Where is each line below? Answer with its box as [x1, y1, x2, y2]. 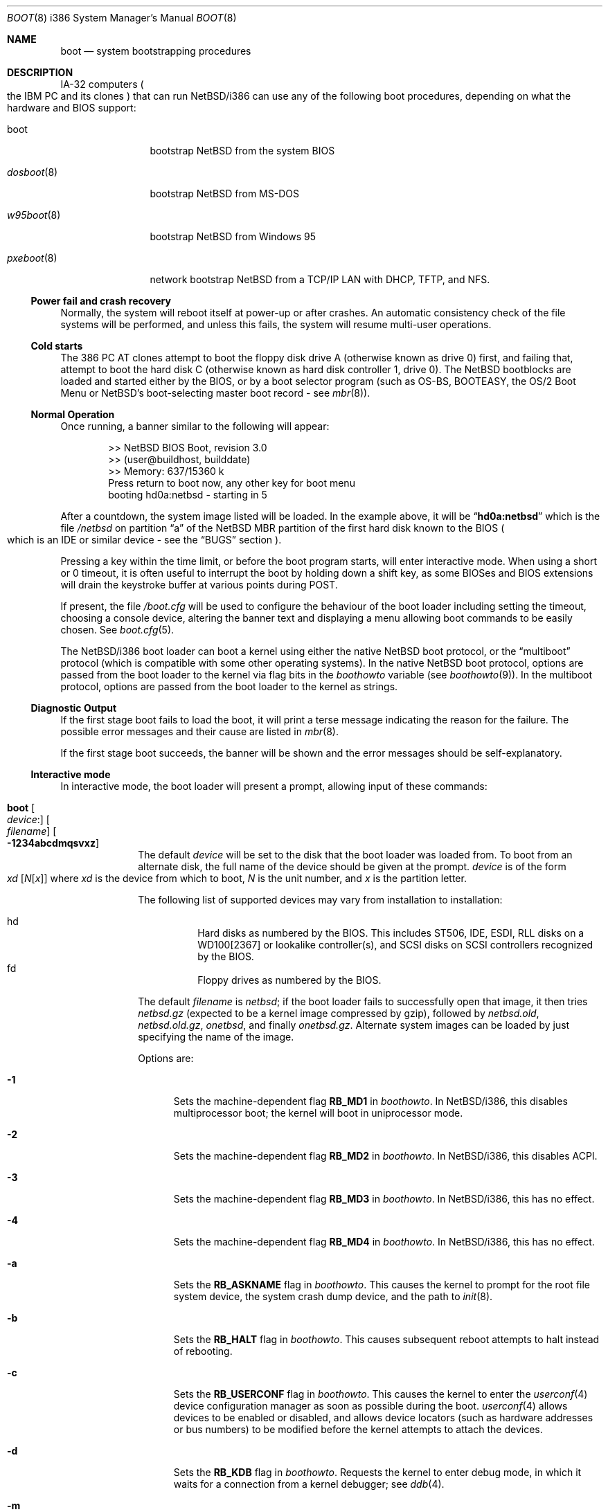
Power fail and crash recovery [30, 295, 171, 307]
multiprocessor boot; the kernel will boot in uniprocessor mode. [173, 1107, 463, 1119]
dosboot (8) [7, 166, 58, 178]
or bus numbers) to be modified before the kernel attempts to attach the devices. [173, 1423, 543, 1435]
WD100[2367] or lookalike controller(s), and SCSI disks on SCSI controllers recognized [197, 939, 593, 951]
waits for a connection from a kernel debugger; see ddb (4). [173, 1478, 445, 1490]
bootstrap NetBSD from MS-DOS [150, 188, 299, 199]
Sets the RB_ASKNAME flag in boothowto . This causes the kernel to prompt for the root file [173, 1279, 591, 1290]
